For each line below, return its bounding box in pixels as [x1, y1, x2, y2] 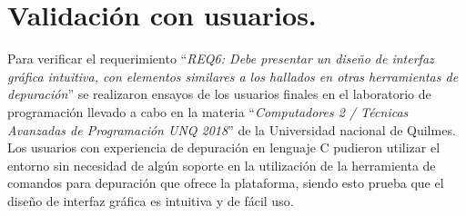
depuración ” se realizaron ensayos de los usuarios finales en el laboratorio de [7, 84, 431, 103]
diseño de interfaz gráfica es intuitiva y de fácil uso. [7, 191, 294, 210]
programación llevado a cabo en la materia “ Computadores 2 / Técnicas [7, 102, 409, 121]
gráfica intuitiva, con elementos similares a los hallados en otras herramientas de [7, 66, 459, 85]
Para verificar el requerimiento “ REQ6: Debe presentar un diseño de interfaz [7, 49, 434, 68]
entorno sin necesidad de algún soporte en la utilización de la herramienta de [7, 155, 436, 174]
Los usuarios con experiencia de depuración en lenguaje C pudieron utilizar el [7, 138, 441, 157]
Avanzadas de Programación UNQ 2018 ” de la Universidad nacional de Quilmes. [7, 120, 456, 139]
